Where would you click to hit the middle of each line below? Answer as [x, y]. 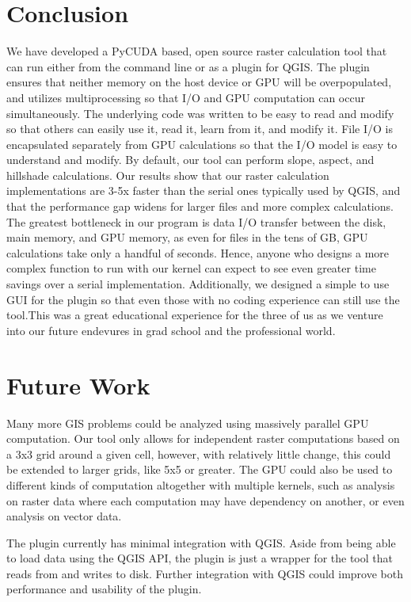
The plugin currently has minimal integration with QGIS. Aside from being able [201, 542]
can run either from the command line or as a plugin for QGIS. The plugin [188, 66]
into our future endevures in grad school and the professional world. [171, 330]
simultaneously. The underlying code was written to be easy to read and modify [200, 113]
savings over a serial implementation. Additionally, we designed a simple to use [198, 284]
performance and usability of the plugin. [104, 589]
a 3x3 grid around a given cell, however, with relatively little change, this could [199, 453]
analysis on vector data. [64, 516]
